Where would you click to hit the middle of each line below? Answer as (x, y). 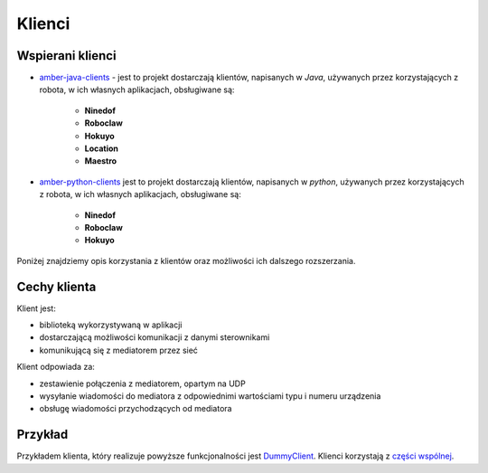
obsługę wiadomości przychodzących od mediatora (136, 409)
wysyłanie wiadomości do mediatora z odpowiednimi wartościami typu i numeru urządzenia (210, 396)
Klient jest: (36, 308)
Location (102, 148)
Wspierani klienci (66, 56)
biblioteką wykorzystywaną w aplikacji (111, 325)
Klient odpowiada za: (56, 367)
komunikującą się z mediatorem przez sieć (119, 350)
